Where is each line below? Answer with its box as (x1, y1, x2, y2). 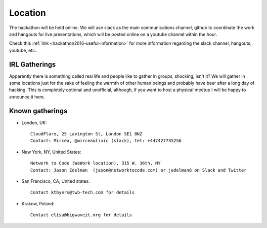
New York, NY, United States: (21, 149, 82, 155)
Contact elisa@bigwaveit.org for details (30, 212, 132, 218)
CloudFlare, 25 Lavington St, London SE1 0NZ (30, 131, 143, 137)
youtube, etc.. (9, 47, 38, 53)
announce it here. (9, 94, 45, 99)
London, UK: (21, 120, 47, 126)
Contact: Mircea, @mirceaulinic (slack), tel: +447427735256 (30, 138, 181, 144)
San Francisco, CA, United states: (21, 178, 90, 184)
